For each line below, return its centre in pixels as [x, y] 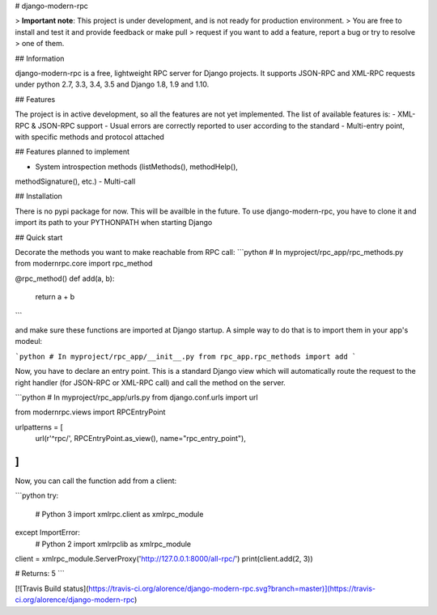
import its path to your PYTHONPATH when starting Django [114, 223]
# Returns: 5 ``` [40, 574]
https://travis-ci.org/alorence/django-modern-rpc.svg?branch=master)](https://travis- [232, 588]
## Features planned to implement [72, 152]
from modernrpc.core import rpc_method [84, 264]
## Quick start [39, 237]
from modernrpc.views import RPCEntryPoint [90, 412]
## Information [40, 58]
